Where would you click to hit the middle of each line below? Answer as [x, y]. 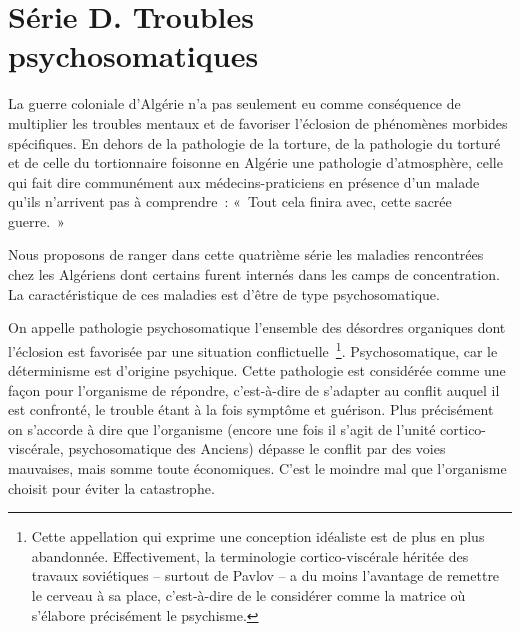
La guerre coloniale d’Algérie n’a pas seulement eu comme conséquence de [234, 103]
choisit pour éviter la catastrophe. [111, 487]
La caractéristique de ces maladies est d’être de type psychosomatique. [224, 293]
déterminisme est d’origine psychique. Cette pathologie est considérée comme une [257, 370]
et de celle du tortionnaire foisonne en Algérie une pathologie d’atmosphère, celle [255, 162]
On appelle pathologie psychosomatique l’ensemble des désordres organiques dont [257, 327]
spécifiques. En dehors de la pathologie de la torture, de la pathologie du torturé [254, 142]
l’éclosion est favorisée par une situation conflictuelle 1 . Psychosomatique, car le [253, 349]
